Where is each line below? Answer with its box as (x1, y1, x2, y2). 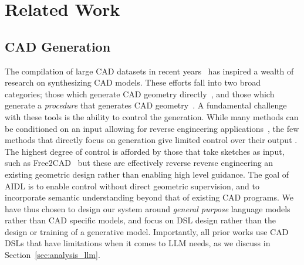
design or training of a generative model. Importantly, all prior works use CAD (5, 225, 289, 237)
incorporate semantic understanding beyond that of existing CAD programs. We (5, 191, 293, 203)
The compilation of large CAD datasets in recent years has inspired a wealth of (5, 64, 294, 77)
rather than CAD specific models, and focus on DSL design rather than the (5, 214, 276, 226)
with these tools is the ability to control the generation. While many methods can (5, 110, 299, 123)
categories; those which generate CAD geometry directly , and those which (5, 87, 275, 100)
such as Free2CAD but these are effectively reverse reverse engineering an (5, 157, 273, 169)
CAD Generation (5, 37, 111, 55)
